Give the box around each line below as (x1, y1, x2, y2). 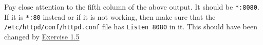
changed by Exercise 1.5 (4, 31, 80, 41)
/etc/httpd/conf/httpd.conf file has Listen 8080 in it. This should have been (4, 21, 258, 32)
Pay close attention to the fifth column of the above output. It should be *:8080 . (4, 2, 259, 12)
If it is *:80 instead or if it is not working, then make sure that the (4, 11, 216, 22)
